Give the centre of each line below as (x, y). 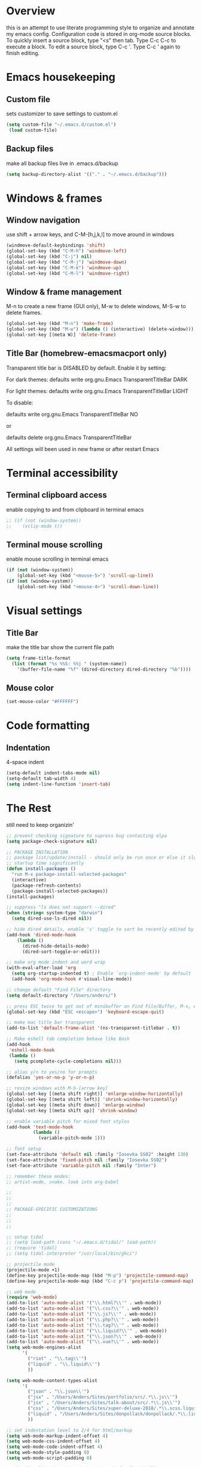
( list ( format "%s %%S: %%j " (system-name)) (69, 664)
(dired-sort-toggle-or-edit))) (61, 952)
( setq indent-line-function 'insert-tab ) (59, 784)
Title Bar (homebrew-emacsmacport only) (87, 353)
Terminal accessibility (62, 473)
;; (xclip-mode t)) (34, 526)
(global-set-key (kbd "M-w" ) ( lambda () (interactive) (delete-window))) (100, 329)
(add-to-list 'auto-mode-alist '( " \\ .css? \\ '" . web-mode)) (83, 1308)
